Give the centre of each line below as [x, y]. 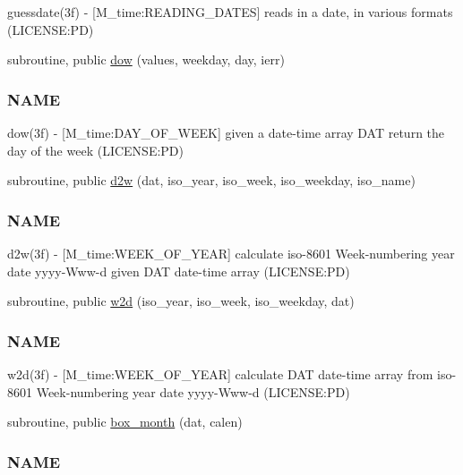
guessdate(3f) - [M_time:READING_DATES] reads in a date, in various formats [230, 12]
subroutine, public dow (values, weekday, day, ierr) [146, 59]
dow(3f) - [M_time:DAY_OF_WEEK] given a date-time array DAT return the [226, 132]
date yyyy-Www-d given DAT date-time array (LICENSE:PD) [179, 271]
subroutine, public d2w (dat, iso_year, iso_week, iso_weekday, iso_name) [211, 180]
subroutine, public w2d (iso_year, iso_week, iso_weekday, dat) [181, 301]
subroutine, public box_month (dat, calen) [125, 422]
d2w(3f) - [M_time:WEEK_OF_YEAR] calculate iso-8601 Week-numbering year [231, 253]
